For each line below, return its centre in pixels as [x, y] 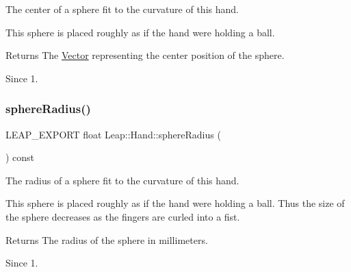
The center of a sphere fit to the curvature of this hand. [122, 9]
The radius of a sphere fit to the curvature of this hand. [122, 180]
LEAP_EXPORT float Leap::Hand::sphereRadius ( [113, 134]
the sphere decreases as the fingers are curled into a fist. [123, 216]
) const [20, 157]
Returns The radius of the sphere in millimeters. [107, 239]
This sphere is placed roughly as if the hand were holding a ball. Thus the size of [175, 203]
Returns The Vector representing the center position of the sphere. [145, 55]
